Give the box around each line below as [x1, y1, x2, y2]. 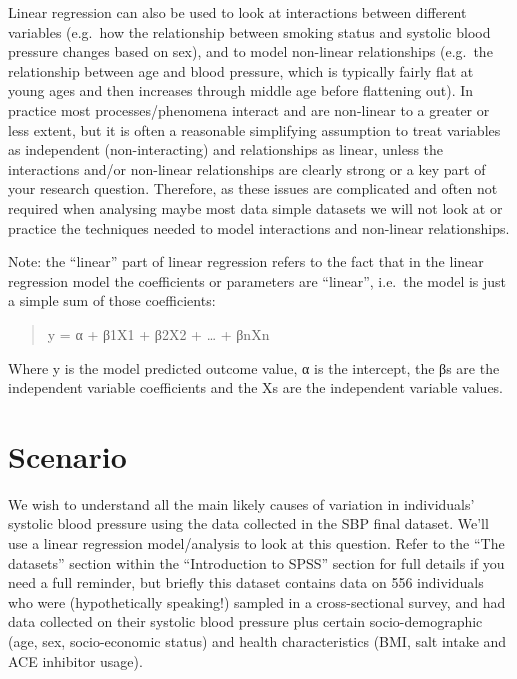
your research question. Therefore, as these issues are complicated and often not [8, 178, 498, 199]
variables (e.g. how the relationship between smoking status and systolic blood [8, 21, 491, 42]
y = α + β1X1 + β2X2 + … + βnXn [47, 323, 270, 344]
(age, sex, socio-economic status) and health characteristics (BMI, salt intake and [8, 630, 507, 651]
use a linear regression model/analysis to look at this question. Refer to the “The [8, 533, 505, 553]
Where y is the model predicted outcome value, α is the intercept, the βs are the [8, 357, 500, 378]
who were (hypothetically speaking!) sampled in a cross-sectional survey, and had [8, 591, 506, 612]
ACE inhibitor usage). [8, 650, 143, 671]
